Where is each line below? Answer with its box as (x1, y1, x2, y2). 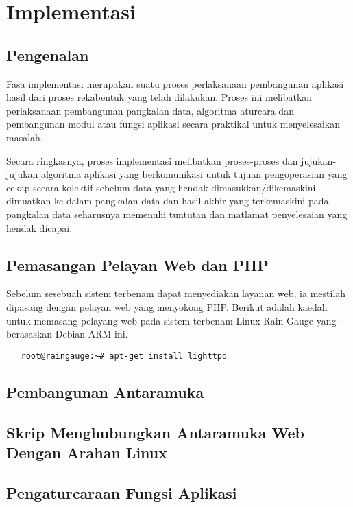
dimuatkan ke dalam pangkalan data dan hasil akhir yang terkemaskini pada (6, 193, 329, 208)
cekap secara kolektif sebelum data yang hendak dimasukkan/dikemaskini (6, 180, 316, 194)
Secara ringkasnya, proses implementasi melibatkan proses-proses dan (6, 153, 298, 167)
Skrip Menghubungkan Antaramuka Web (6, 421, 304, 443)
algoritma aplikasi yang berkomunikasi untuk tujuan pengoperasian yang (40, 167, 348, 181)
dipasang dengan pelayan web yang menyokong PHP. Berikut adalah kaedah (6, 299, 328, 314)
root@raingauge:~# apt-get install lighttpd (21, 351, 228, 361)
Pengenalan (6, 44, 89, 65)
